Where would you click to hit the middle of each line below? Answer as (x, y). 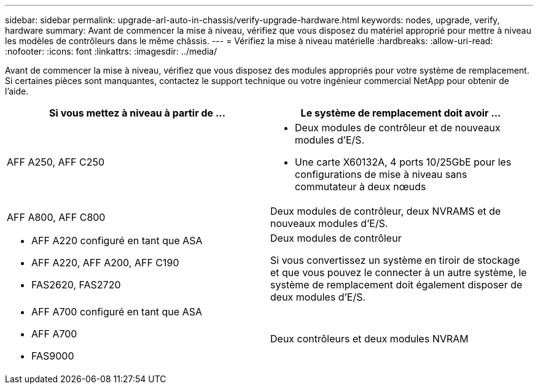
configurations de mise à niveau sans (381, 174)
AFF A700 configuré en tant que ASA (117, 312)
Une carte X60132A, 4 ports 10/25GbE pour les (403, 162)
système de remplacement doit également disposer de (396, 285)
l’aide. (17, 91)
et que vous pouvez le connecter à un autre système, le (399, 272)
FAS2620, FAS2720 (76, 285)
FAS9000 (53, 356)
